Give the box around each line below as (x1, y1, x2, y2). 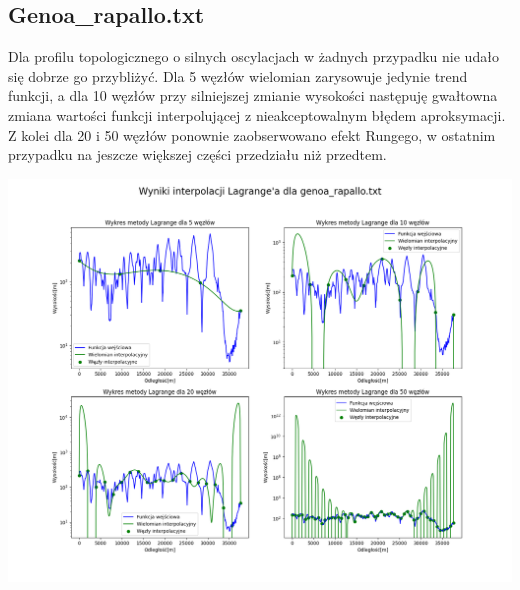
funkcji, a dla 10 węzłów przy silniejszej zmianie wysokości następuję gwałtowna (8, 85, 498, 106)
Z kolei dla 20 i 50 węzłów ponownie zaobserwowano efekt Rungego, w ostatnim (8, 124, 496, 145)
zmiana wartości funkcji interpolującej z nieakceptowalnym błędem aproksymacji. (8, 104, 506, 125)
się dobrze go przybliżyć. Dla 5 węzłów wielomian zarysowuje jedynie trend (8, 65, 468, 86)
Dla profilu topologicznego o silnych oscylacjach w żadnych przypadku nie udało (8, 46, 499, 67)
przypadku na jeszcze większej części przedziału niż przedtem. (8, 144, 387, 165)
